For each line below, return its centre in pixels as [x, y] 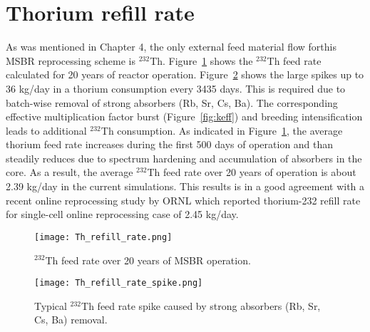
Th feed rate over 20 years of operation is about [252, 172]
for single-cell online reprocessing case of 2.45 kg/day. [122, 214]
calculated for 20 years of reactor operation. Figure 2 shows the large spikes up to [185, 74]
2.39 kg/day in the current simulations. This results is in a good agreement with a [185, 186]
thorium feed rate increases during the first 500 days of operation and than [170, 144]
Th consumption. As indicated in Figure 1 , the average [222, 130]
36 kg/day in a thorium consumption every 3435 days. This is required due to [176, 88]
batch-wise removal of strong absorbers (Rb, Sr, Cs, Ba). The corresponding [172, 102]
